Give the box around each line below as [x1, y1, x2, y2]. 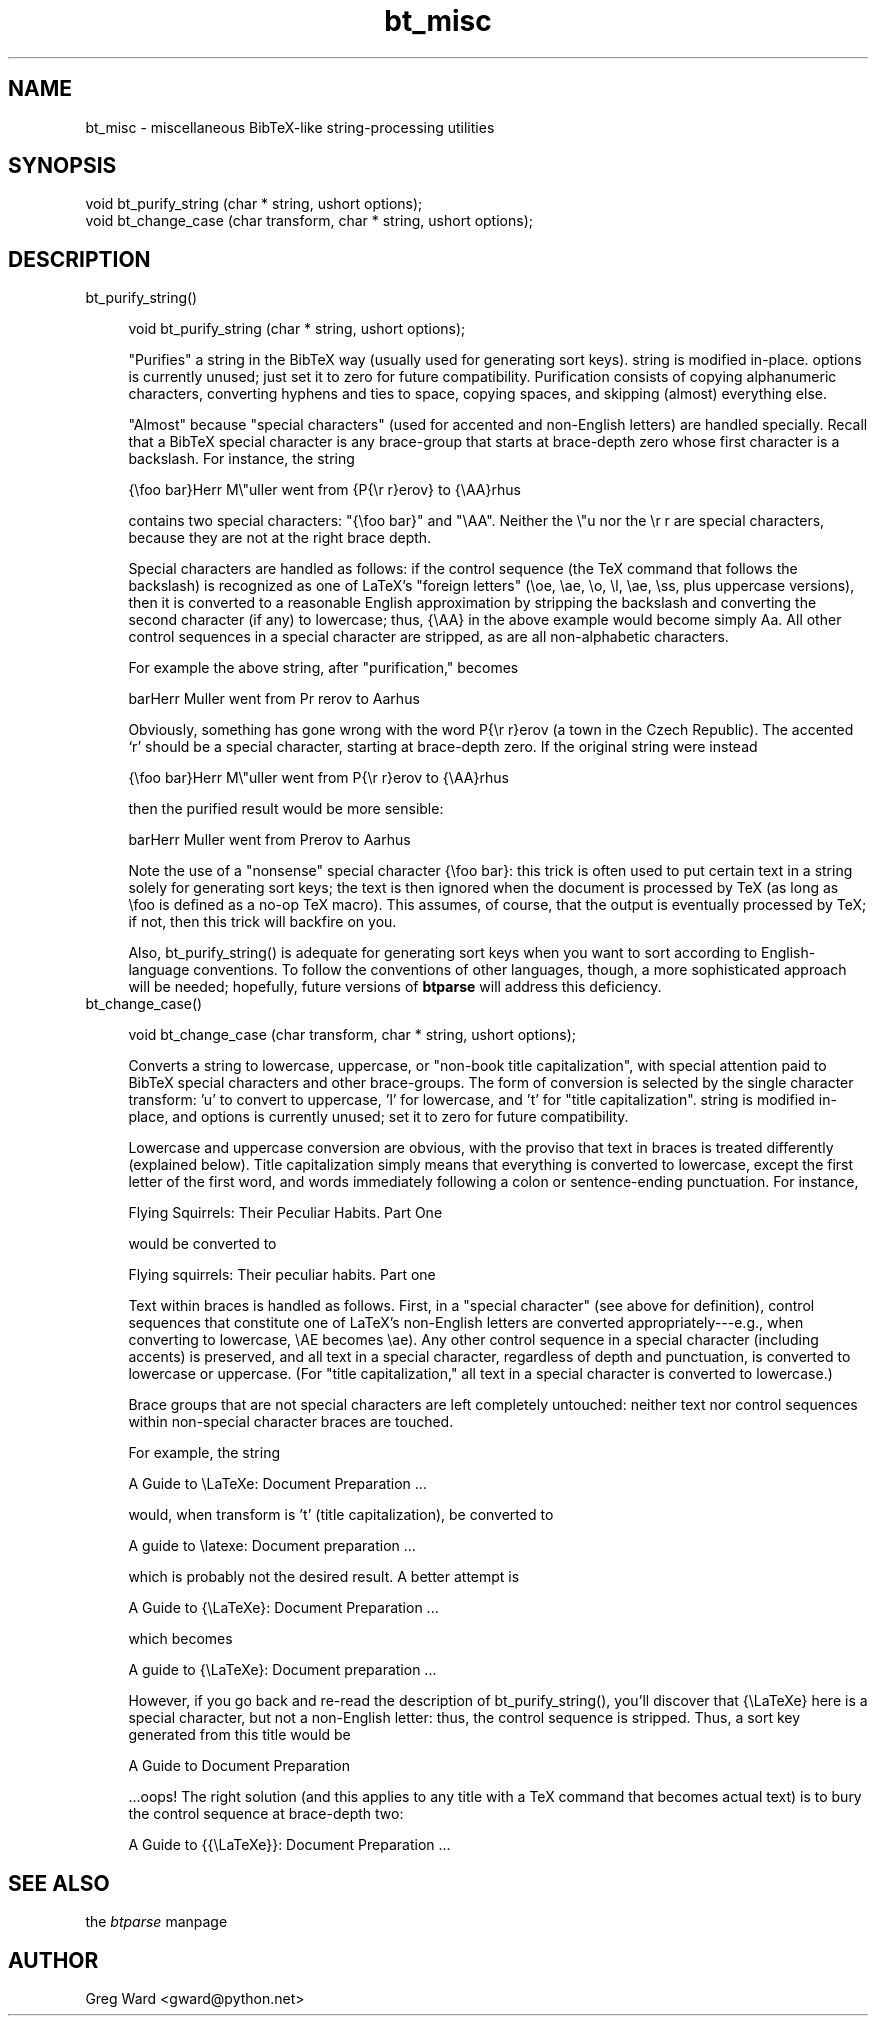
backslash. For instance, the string [128, 450, 355, 468]
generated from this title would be [128, 1726, 351, 1744]
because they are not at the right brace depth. [128, 529, 432, 547]
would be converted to [128, 1235, 277, 1253]
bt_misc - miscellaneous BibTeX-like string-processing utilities [85, 118, 495, 136]
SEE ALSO [8, 1870, 110, 1896]
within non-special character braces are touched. [128, 1413, 454, 1431]
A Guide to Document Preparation [128, 1757, 351, 1775]
